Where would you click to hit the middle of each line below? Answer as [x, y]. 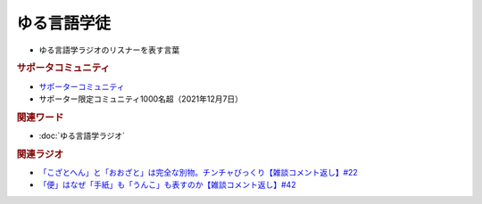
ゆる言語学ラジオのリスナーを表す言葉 [109, 50]
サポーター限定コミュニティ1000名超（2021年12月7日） [141, 99]
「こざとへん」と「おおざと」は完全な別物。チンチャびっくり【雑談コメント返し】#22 [199, 173]
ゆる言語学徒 [64, 23]
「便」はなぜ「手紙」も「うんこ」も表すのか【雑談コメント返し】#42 [167, 185]
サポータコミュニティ [63, 69]
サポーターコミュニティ [82, 86]
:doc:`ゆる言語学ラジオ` [82, 136]
